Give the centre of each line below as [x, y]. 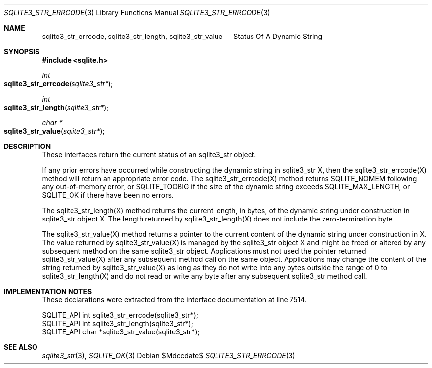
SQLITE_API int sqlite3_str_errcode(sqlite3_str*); [120, 315]
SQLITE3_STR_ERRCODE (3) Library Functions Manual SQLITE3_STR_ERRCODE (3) [137, 13]
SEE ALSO [21, 347]
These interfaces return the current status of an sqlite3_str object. [149, 155]
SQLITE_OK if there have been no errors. [108, 195]
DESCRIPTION [28, 146]
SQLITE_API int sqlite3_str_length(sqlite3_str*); [118, 323]
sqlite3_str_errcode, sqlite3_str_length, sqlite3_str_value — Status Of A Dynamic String [182, 36]
